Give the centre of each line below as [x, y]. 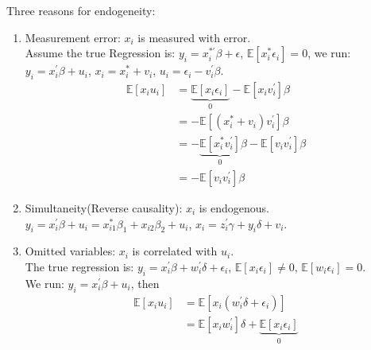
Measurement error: [73, 37]
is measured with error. [194, 37]
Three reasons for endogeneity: [81, 10]
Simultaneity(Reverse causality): [104, 207]
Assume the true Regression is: [100, 53]
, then [145, 283]
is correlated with [175, 251]
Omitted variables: [70, 251]
